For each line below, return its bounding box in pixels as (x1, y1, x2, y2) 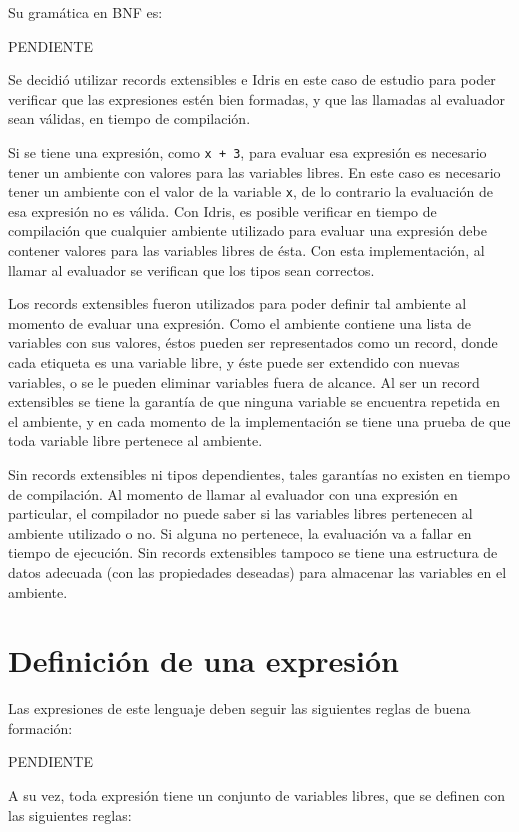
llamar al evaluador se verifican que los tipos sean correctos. (8, 259, 375, 280)
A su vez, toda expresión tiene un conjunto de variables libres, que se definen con (8, 785, 506, 806)
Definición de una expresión (8, 640, 399, 681)
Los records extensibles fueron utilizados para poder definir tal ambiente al (8, 293, 467, 314)
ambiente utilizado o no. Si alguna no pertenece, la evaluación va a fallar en (8, 522, 472, 543)
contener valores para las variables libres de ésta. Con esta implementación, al (8, 240, 485, 261)
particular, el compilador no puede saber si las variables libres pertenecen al (8, 503, 473, 524)
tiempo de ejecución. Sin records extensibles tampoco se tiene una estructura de (8, 542, 498, 563)
